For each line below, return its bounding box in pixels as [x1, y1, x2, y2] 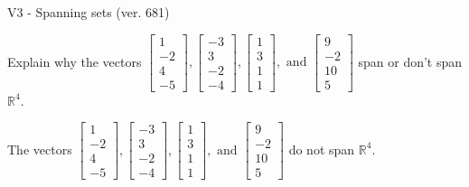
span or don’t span [358, 51, 463, 70]
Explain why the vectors [7, 51, 142, 70]
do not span [288, 139, 355, 158]
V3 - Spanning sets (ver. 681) [7, 3, 170, 21]
